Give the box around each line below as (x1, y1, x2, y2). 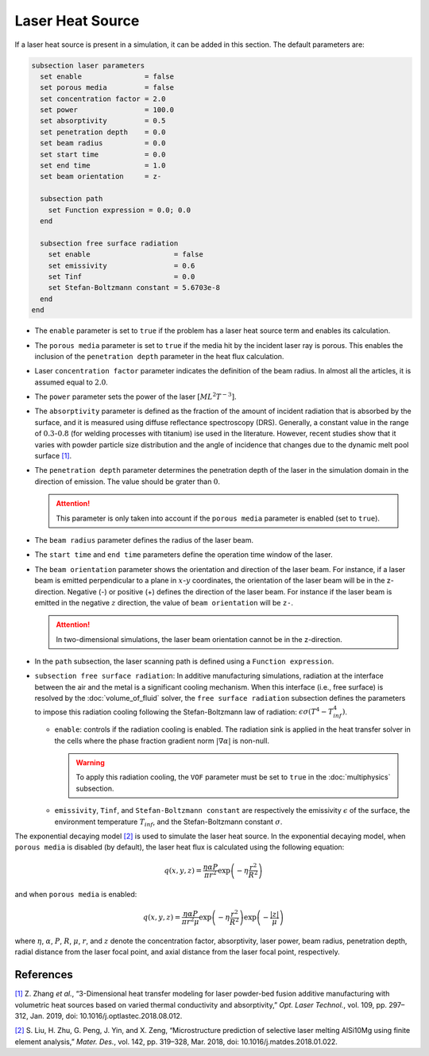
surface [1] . (34, 451, 72, 461)
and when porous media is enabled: (14, 889, 137, 899)
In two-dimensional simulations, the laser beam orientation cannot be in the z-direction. (56, 634, 342, 644)
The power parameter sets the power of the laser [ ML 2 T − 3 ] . (34, 391, 237, 401)
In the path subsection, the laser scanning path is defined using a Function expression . (34, 656, 334, 667)
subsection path (40, 195, 103, 203)
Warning (75, 758, 105, 768)
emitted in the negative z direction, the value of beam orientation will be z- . (34, 598, 294, 607)
